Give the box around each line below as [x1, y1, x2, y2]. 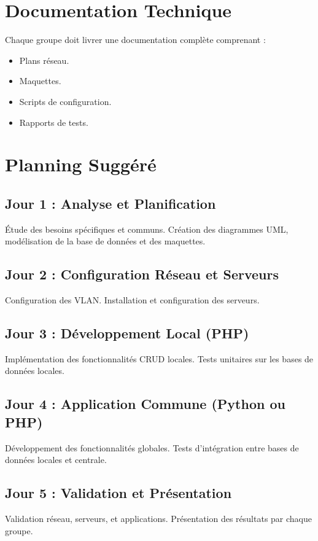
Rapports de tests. [19, 115, 88, 128]
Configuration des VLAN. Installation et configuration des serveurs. [5, 294, 260, 306]
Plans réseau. [19, 53, 69, 66]
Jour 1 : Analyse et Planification [5, 193, 216, 212]
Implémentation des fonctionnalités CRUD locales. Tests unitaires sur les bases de [5, 352, 314, 365]
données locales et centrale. [5, 453, 107, 466]
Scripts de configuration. [19, 95, 112, 107]
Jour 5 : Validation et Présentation [5, 483, 232, 502]
